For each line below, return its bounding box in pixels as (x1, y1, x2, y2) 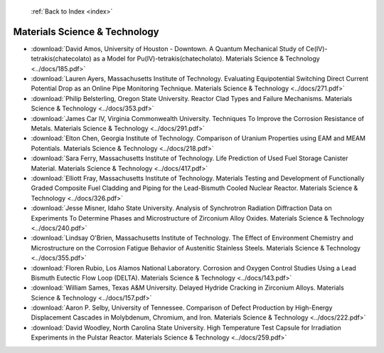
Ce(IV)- (306, 44, 328, 53)
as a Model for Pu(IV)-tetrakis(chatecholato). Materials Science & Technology (92, 54, 320, 63)
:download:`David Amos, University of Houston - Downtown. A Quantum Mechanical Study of (31, 44, 305, 53)
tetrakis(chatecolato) (31, 54, 92, 63)
